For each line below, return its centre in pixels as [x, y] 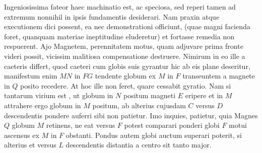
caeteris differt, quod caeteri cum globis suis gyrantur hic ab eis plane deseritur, [127, 66]
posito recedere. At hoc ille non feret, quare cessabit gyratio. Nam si [126, 85]
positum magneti [149, 95]
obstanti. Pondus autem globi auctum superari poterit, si [154, 135]
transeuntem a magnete [219, 76]
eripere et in [204, 95]
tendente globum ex [125, 76]
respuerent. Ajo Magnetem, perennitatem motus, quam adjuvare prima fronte [124, 46]
